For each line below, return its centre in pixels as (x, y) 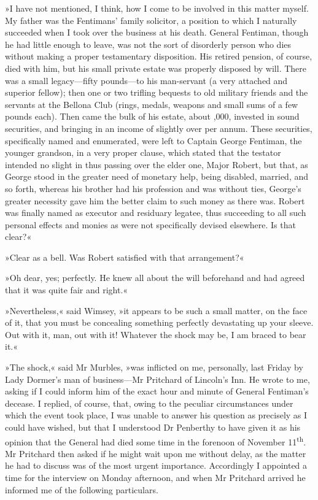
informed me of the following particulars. (82, 489)
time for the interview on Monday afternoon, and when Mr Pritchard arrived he (155, 478)
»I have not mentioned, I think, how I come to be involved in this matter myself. (157, 8)
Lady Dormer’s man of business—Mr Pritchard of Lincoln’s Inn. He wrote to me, (157, 379)
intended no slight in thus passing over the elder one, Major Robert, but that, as (157, 164)
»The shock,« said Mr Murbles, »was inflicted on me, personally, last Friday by (154, 367)
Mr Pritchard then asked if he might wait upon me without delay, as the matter (156, 453)
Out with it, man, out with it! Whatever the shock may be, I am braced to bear (156, 334)
